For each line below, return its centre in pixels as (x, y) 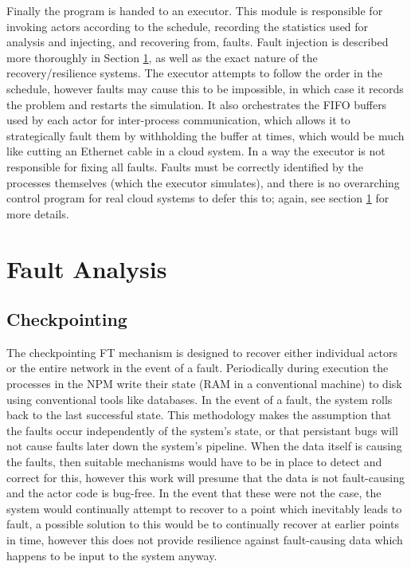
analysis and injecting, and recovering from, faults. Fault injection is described (198, 42)
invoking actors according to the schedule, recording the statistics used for (188, 26)
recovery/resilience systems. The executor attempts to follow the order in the (194, 73)
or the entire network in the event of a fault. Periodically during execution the (198, 368)
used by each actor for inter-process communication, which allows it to (178, 120)
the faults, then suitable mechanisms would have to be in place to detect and (194, 462)
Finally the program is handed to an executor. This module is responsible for (195, 10)
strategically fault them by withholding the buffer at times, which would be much (205, 135)
